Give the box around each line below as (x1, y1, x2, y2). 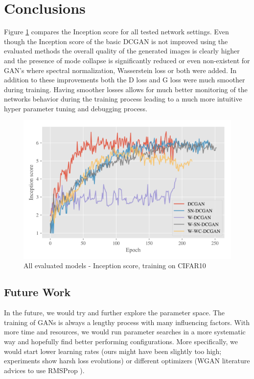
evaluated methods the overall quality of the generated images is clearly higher (4, 46, 240, 56)
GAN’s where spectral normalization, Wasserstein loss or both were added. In (4, 65, 237, 75)
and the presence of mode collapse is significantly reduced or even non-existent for (4, 55, 250, 65)
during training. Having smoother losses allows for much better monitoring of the (4, 84, 248, 94)
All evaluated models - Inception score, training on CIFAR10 (23, 260, 206, 271)
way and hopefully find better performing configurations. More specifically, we (4, 336, 238, 347)
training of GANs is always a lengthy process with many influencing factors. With (4, 317, 250, 327)
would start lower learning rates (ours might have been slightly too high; (4, 346, 222, 356)
